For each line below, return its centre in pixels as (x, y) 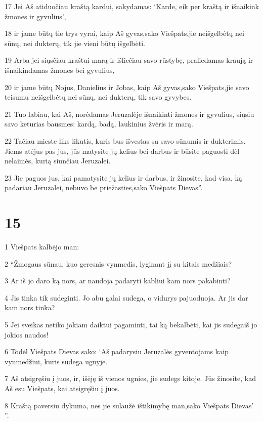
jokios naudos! (27, 334)
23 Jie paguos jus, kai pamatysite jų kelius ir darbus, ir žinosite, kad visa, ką (123, 177)
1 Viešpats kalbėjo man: (42, 247)
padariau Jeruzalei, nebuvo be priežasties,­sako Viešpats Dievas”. (104, 187)
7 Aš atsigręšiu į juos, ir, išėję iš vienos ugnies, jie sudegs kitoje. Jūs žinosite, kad (130, 378)
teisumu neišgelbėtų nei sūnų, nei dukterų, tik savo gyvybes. (98, 97)
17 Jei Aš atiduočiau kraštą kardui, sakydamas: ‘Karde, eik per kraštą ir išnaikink (132, 6)
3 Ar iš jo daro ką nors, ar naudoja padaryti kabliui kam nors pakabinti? (118, 281)
